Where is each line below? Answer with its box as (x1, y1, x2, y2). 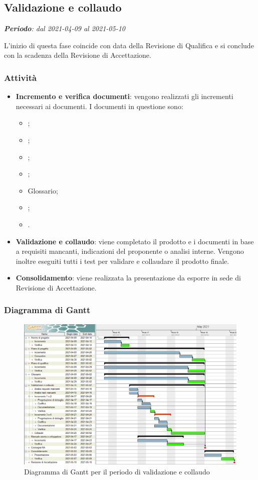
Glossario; (28, 185, 58, 196)
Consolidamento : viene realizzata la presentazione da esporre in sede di (16, 272, 241, 283)
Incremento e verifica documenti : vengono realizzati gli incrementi (16, 91, 233, 102)
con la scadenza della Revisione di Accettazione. (4, 50, 151, 60)
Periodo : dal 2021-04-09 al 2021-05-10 (4, 23, 125, 34)
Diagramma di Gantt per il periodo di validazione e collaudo (24, 466, 210, 476)
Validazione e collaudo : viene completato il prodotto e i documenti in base (16, 236, 254, 246)
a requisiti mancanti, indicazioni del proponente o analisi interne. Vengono (16, 246, 244, 256)
